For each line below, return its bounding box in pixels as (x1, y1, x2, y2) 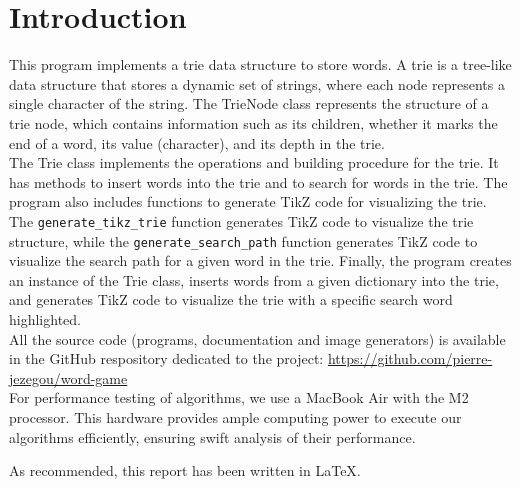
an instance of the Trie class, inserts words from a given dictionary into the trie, (9, 269, 499, 290)
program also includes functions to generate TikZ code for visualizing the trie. (9, 191, 487, 212)
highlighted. (9, 308, 81, 329)
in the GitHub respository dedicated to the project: (9, 348, 324, 369)
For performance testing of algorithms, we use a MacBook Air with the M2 (9, 387, 469, 408)
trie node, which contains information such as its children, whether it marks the (9, 112, 498, 133)
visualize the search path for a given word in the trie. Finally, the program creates (9, 250, 512, 271)
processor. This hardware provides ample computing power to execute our (9, 406, 462, 427)
